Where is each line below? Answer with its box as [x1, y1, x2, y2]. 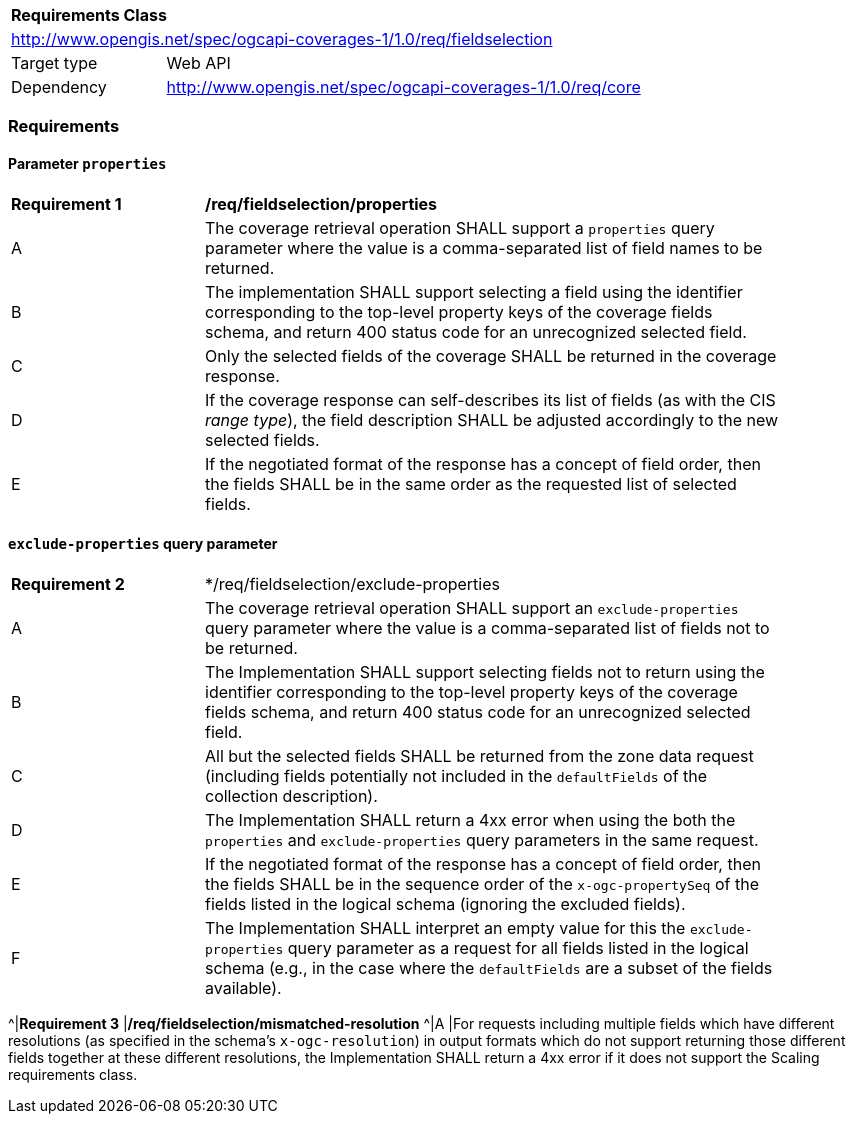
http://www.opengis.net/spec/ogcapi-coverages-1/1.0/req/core [166, 77, 641, 97]
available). [205, 977, 282, 998]
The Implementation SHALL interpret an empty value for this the [205, 917, 686, 938]
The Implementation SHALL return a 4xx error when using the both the [205, 809, 736, 830]
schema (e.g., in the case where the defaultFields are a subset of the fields [205, 957, 773, 978]
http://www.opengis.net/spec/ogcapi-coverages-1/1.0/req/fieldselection [11, 29, 553, 49]
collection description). [205, 785, 378, 806]
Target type [11, 53, 98, 73]
